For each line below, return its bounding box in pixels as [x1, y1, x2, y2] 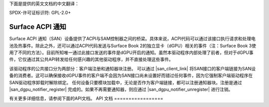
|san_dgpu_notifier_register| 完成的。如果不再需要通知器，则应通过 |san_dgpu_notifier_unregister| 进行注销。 [9, 87, 233, 93]
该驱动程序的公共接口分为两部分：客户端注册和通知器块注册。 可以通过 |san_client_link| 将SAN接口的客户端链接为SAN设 [9, 65, 256, 71]
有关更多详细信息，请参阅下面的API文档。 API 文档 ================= [9, 96, 163, 102]
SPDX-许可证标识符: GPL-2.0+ [9, 10, 71, 16]
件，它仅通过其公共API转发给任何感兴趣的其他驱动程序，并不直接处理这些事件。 [9, 56, 174, 62]
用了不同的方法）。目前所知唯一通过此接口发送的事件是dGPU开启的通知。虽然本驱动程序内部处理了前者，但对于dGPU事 [9, 50, 254, 55]
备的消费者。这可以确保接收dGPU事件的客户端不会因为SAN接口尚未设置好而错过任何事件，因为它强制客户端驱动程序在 [9, 72, 253, 79]
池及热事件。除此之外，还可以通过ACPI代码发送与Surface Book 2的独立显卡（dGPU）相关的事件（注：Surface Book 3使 [9, 43, 257, 49]
